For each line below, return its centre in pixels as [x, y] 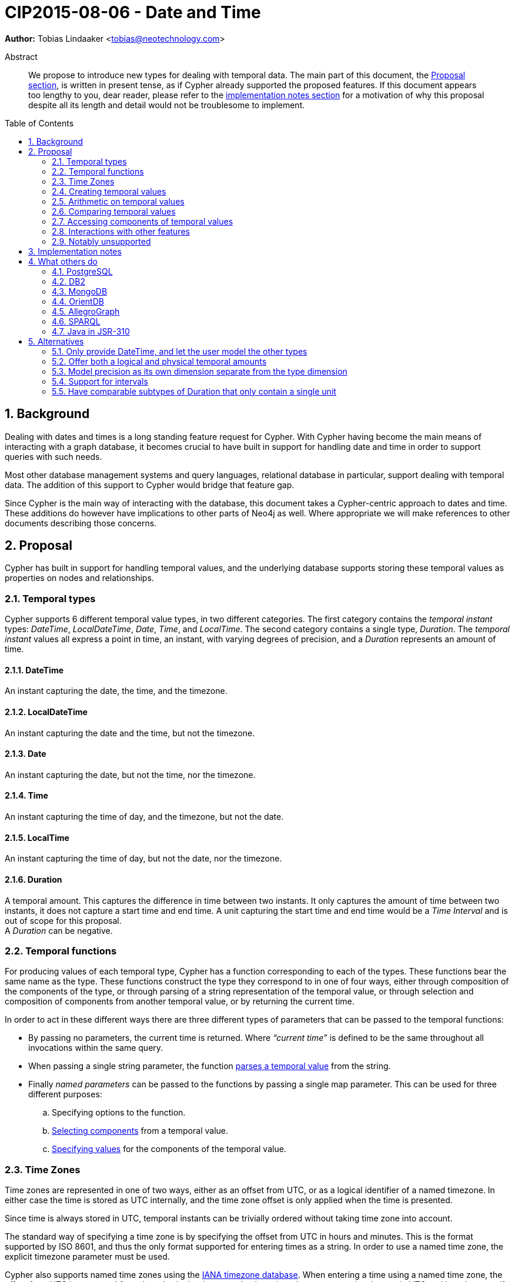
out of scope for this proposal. [63, 920]
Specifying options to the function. [119, 1113]
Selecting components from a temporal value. [140, 1131]
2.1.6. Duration [34, 879]
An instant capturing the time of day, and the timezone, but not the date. [144, 817]
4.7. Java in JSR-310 [91, 331]
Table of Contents [39, 123]
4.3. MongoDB [80, 291]
